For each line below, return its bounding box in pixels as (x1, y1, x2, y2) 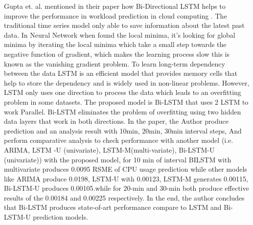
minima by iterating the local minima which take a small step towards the (4, 39, 227, 49)
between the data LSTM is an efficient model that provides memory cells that (4, 68, 237, 78)
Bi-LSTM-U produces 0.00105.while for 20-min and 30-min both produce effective (4, 183, 249, 193)
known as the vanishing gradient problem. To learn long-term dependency (4, 58, 225, 68)
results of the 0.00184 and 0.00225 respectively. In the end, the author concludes (4, 192, 245, 202)
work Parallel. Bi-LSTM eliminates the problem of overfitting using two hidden (4, 106, 241, 116)
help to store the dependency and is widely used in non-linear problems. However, (4, 77, 250, 88)
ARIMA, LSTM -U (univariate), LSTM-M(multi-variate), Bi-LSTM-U (4, 144, 215, 155)
